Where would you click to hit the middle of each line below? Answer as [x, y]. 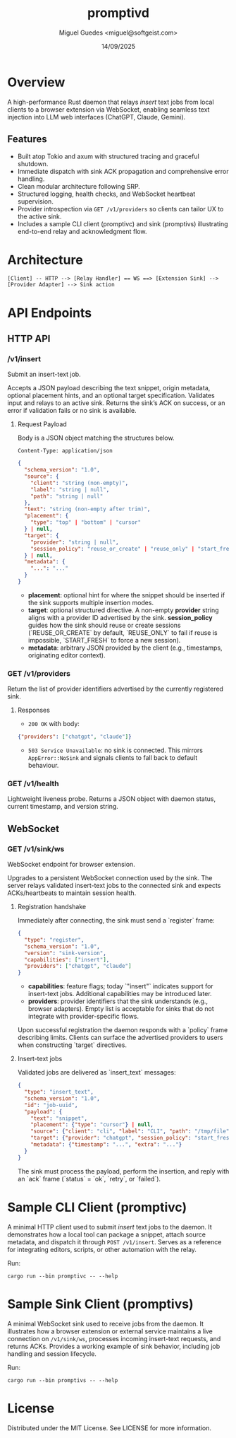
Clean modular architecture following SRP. [79, 186]
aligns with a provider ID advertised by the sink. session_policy [120, 617]
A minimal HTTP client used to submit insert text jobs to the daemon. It [110, 1227]
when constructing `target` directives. [72, 1045]
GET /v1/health [33, 784]
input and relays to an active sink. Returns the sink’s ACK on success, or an [116, 403]
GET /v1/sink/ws [36, 848]
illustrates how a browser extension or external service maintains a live [110, 1331]
